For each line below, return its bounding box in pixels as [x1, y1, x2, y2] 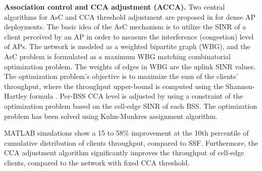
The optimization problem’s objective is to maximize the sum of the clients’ [4, 71, 238, 81]
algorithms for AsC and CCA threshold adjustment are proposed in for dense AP [4, 11, 255, 22]
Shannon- [226, 80, 255, 91]
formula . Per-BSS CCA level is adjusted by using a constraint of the [29, 91, 243, 101]
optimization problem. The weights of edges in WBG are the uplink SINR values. [4, 61, 256, 71]
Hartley [4, 91, 27, 101]
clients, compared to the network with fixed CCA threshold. [4, 157, 190, 167]
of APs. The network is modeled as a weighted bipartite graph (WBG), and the [4, 41, 250, 52]
